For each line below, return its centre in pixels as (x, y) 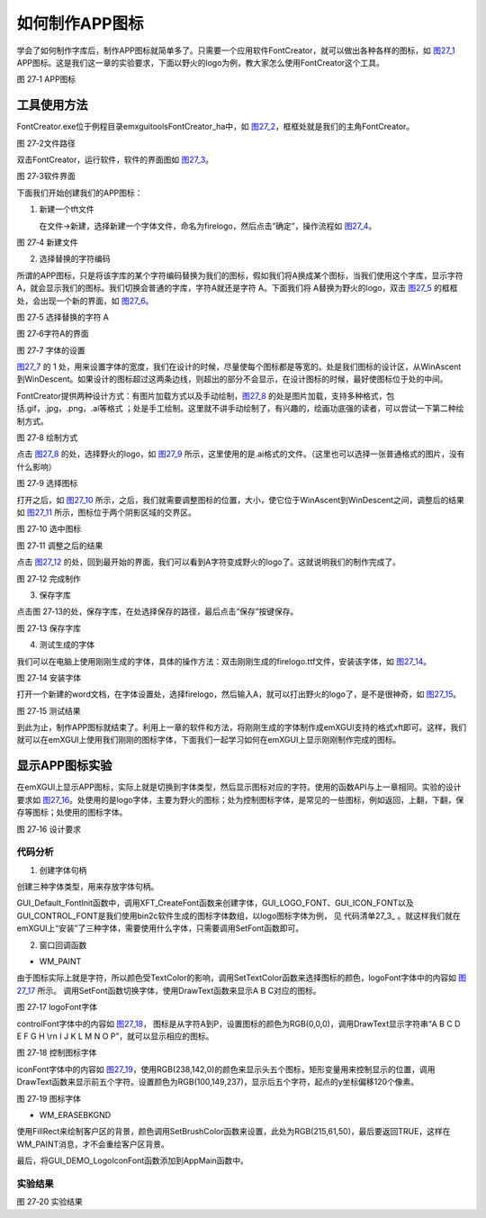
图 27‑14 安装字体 (49, 677)
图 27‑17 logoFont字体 (57, 1007)
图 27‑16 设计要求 (49, 829)
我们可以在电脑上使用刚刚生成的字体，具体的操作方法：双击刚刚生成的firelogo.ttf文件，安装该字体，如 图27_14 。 (224, 661)
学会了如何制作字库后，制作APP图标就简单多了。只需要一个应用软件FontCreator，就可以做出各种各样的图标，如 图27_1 (236, 50)
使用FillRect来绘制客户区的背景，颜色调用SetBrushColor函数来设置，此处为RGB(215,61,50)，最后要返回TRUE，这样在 (234, 1132)
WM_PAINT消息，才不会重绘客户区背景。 (93, 1144)
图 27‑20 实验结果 (49, 1202)
